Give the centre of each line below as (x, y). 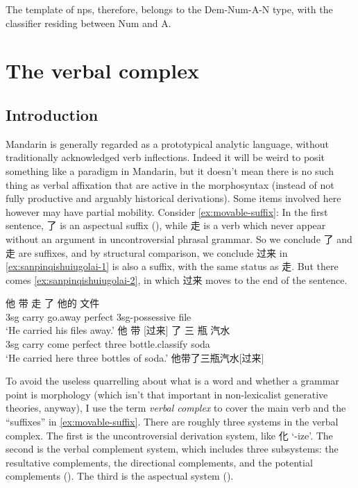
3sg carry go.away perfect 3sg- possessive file (99, 316)
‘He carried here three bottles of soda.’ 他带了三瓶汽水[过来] (135, 357)
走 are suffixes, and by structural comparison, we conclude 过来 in (147, 252)
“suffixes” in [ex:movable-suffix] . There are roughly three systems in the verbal (172, 422)
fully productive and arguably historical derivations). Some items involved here (173, 198)
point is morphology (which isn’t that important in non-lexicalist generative (167, 394)
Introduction (52, 114)
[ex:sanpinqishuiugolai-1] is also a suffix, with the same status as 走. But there (172, 266)
